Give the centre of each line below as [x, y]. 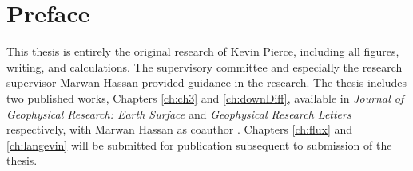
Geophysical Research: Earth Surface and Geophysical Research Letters [179, 113]
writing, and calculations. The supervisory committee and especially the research [205, 66]
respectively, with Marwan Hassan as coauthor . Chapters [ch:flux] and [180, 129]
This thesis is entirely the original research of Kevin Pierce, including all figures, [203, 51]
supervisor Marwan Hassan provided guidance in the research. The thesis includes [206, 82]
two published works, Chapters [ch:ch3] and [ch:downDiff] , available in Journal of [205, 97]
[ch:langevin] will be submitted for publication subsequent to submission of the [199, 144]
